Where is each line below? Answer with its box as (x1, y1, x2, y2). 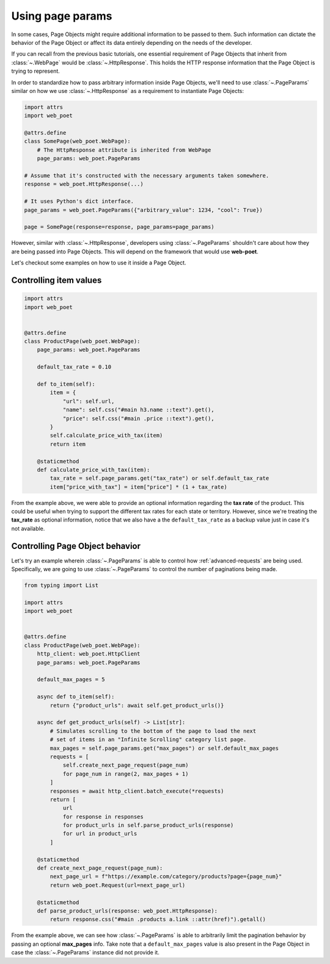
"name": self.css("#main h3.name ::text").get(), (62, 406, 215, 413)
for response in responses (62, 813, 144, 820)
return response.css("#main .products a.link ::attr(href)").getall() (50, 916, 266, 923)
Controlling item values (11, 275, 102, 285)
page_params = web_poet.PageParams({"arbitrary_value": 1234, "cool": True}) (24, 206, 263, 214)
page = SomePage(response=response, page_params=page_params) (24, 223, 215, 231)
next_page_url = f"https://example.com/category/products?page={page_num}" (50, 873, 282, 880)
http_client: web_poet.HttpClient (37, 651, 141, 657)
